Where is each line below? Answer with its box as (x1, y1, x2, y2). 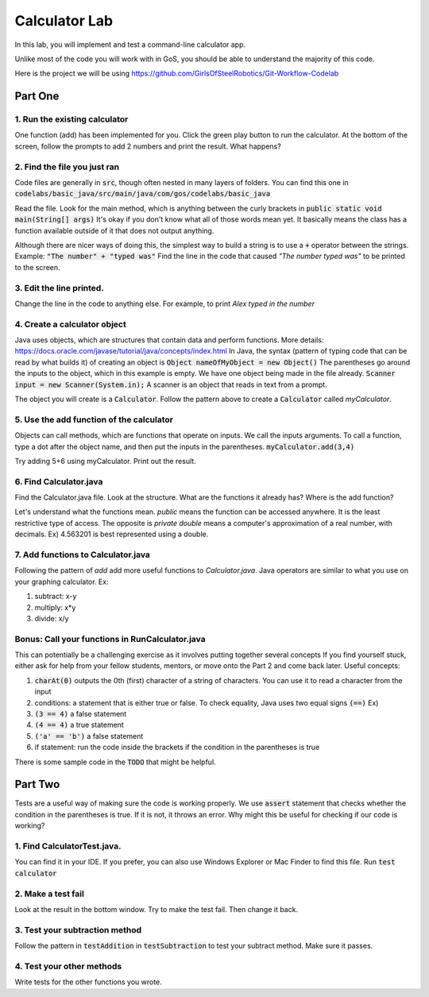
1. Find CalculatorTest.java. (14, 840, 122, 852)
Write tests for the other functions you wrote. (14, 977, 162, 987)
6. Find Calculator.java (14, 476, 103, 487)
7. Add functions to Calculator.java (14, 549, 151, 560)
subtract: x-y (34, 592, 77, 601)
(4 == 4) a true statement (34, 720, 125, 730)
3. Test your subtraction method (14, 924, 142, 935)
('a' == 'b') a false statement (34, 731, 144, 740)
